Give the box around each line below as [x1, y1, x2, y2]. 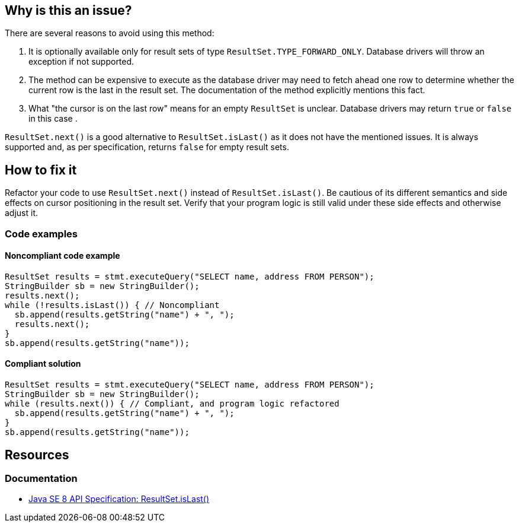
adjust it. [5, 208, 39, 218]
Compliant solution [5, 358, 81, 369]
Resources [5, 447, 69, 462]
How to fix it [5, 162, 77, 177]
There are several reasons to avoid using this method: [5, 28, 214, 39]
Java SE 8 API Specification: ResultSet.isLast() [28, 494, 210, 504]
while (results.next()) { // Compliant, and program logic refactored [5, 399, 339, 409]
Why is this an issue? [5, 3, 132, 18]
